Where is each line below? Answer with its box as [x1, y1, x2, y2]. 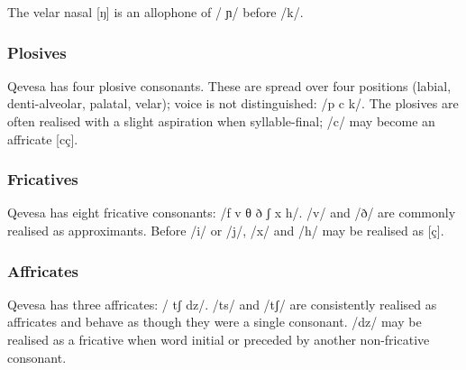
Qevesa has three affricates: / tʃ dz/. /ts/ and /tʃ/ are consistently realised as [7, 294, 437, 313]
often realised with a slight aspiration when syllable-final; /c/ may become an [7, 112, 435, 130]
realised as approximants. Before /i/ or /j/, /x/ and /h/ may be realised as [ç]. [7, 221, 444, 239]
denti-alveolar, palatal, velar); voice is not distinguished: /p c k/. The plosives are [7, 94, 459, 113]
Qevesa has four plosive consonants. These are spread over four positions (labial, [7, 76, 452, 95]
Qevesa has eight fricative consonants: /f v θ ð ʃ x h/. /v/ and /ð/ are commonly [7, 203, 456, 222]
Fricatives [7, 168, 78, 190]
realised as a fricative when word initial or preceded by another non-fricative [7, 330, 430, 348]
